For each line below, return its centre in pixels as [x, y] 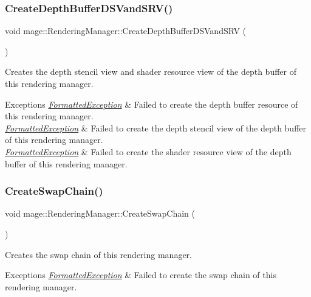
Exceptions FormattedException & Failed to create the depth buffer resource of [152, 104]
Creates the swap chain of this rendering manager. [98, 254]
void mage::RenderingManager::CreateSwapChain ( [100, 213]
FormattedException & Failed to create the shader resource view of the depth [148, 151]
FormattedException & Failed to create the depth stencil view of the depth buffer [156, 128]
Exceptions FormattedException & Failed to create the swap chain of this [141, 275]
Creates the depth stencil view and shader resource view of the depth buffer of [151, 72]
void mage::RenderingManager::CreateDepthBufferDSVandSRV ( [126, 31]
